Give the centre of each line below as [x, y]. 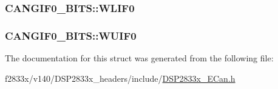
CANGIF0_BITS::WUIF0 [71, 35]
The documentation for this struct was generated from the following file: [139, 58]
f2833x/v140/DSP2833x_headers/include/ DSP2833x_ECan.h [120, 78]
